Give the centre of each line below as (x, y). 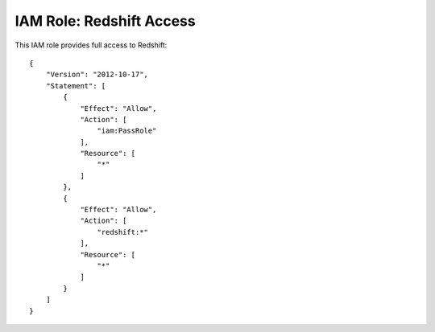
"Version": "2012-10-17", (97, 75)
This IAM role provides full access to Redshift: (91, 45)
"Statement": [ (76, 86)
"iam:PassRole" (127, 131)
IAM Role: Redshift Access (106, 21)
